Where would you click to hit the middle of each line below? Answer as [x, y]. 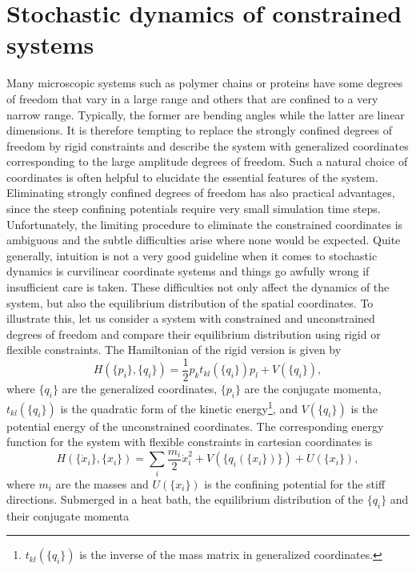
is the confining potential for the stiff [295, 483]
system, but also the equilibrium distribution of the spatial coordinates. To [190, 302]
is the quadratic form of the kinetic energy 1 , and [179, 407]
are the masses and [102, 483]
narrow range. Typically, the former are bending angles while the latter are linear [206, 114]
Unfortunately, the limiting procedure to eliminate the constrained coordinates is [205, 224]
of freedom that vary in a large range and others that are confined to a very [192, 98]
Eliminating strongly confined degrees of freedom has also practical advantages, [201, 193]
